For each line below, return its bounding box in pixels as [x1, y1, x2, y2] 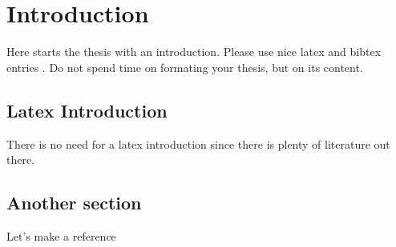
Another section [6, 190, 142, 215]
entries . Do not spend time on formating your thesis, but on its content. [6, 58, 363, 75]
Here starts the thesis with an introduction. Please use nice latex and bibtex [6, 43, 382, 60]
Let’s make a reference [6, 227, 116, 244]
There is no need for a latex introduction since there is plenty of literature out [6, 135, 390, 152]
